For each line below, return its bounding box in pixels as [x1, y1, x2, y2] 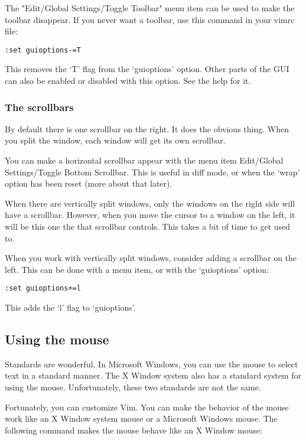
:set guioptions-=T [5, 45, 81, 54]
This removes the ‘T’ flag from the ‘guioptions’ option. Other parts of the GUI [5, 63, 289, 75]
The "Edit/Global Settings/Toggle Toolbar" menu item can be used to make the [5, 2, 295, 14]
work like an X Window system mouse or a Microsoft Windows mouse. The [5, 412, 278, 425]
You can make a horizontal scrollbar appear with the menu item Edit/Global [5, 154, 284, 167]
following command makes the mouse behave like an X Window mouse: [5, 423, 263, 436]
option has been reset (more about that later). [5, 177, 172, 190]
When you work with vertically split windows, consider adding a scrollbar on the [5, 252, 297, 264]
